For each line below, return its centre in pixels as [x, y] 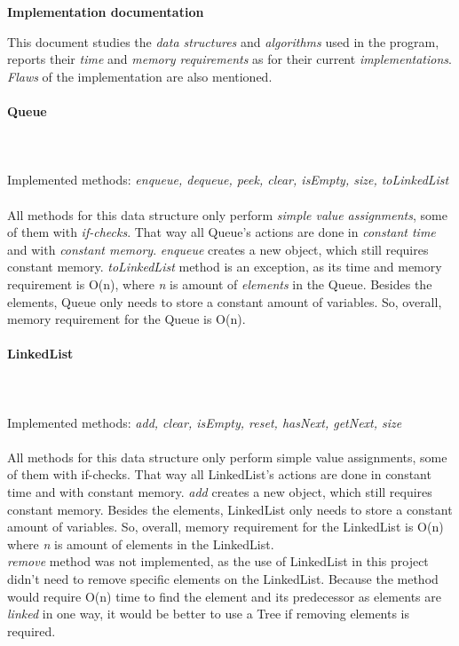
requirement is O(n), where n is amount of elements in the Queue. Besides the [220, 284]
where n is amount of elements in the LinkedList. [141, 544]
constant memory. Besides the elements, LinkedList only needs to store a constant [230, 509]
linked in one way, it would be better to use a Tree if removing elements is [209, 614]
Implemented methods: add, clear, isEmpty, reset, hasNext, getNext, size [205, 422]
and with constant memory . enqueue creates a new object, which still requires [218, 249]
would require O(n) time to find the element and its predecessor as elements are [224, 596]
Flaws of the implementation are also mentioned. [140, 76]
